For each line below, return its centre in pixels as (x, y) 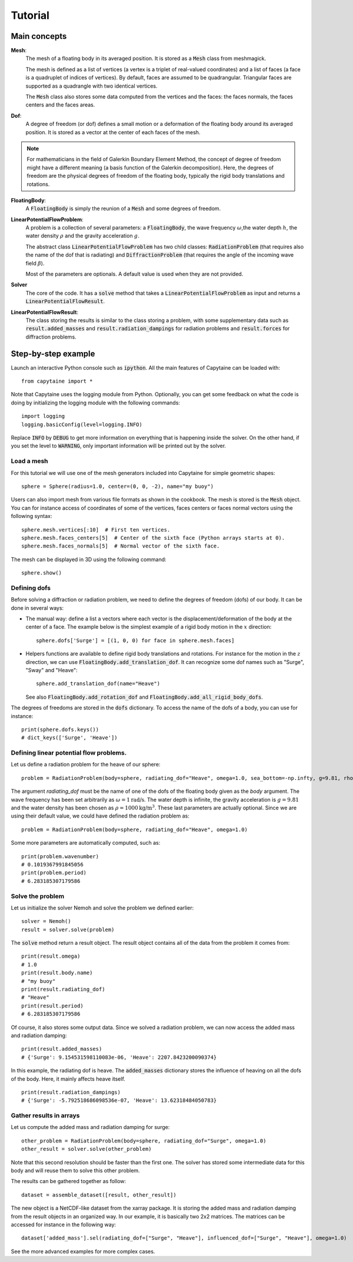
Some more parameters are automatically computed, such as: (86, 843)
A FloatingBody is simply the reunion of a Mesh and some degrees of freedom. (123, 208)
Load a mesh (29, 461)
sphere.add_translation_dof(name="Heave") (98, 684)
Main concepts (39, 36)
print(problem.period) (54, 873)
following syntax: (31, 516)
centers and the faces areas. (60, 105)
